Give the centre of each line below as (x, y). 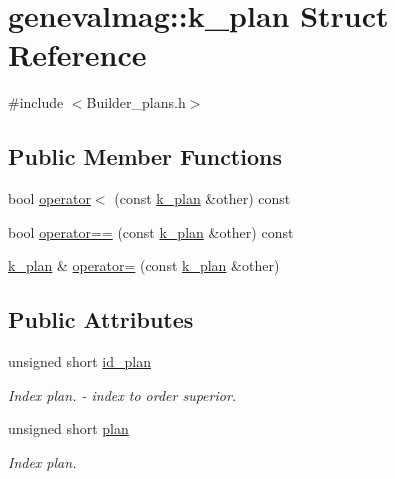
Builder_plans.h (136, 102)
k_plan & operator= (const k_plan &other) (144, 265)
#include (36, 102)
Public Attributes (101, 319)
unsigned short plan (68, 428)
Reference (77, 54)
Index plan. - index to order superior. (122, 394)
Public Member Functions (145, 156)
